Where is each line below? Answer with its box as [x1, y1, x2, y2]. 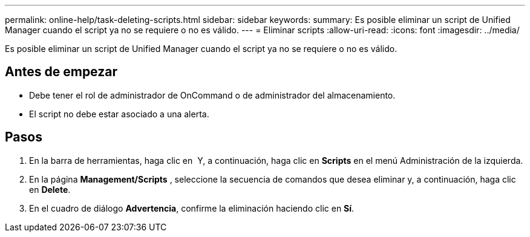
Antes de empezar [5, 64, 117, 80]
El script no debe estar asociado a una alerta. [29, 108, 209, 119]
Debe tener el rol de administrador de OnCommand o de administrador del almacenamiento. [29, 89, 396, 100]
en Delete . [29, 184, 71, 195]
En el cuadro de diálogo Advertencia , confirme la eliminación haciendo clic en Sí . [29, 203, 355, 213]
